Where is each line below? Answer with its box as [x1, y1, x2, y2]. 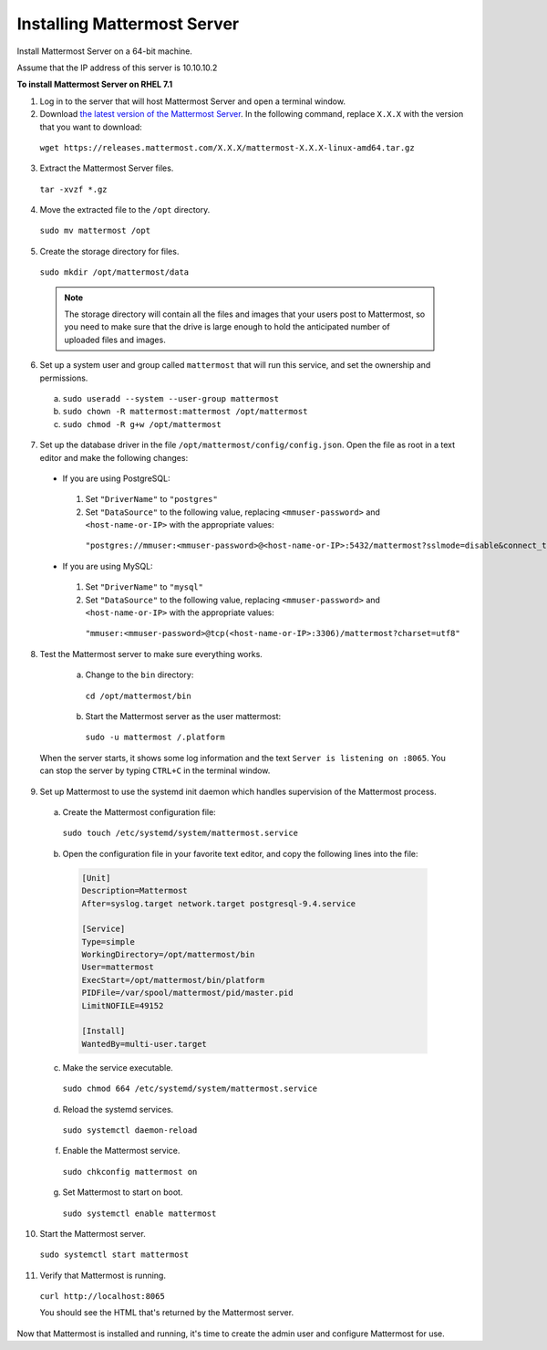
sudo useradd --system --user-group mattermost [62, 393, 280, 403]
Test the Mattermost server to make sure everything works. [39, 648, 263, 659]
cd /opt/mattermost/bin [85, 690, 191, 701]
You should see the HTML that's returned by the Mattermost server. [39, 1307, 294, 1318]
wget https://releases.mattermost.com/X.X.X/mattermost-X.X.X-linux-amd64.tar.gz [39, 142, 415, 152]
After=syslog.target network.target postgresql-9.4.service [81, 898, 356, 908]
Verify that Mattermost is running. [39, 1270, 166, 1281]
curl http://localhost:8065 [39, 1292, 166, 1302]
